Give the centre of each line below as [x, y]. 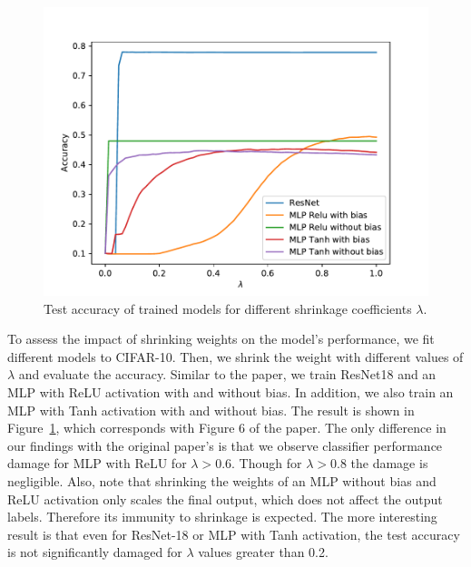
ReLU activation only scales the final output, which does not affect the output [225, 499]
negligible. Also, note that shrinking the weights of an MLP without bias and [222, 480]
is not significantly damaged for [95, 552]
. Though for [267, 463]
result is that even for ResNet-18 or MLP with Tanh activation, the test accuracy [234, 534]
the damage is [389, 463]
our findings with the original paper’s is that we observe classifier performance [225, 445]
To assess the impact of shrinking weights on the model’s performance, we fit [221, 339]
